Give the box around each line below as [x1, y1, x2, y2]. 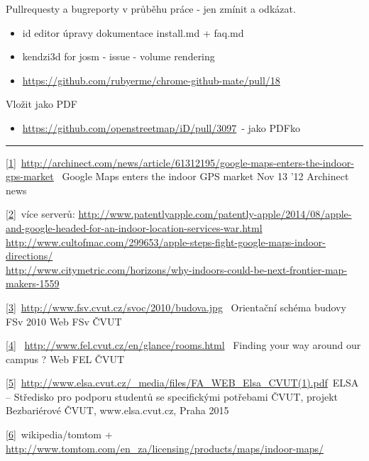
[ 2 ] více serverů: [6, 206, 75, 221]
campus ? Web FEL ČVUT [6, 351, 125, 366]
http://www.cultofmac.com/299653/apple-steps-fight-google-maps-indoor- [6, 234, 326, 249]
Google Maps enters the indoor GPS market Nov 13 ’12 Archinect [62, 169, 349, 184]
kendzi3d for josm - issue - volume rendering [22, 49, 215, 64]
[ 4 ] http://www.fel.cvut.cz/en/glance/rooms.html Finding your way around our [6, 338, 361, 352]
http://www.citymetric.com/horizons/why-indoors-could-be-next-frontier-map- [6, 262, 348, 277]
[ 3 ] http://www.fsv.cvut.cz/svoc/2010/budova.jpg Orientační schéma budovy [6, 299, 346, 314]
